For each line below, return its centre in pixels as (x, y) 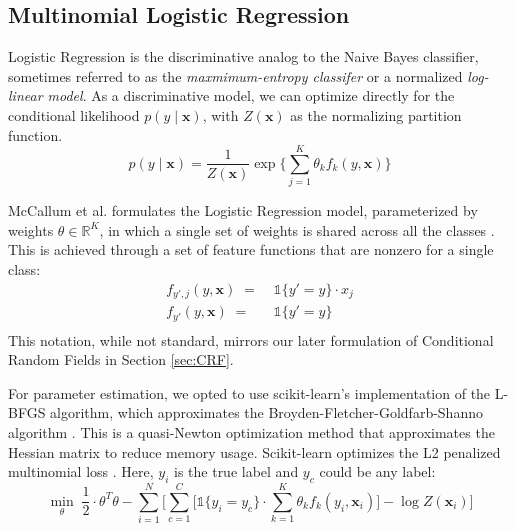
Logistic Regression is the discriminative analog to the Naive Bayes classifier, (243, 56)
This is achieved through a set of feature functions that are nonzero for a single (251, 249)
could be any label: (377, 471)
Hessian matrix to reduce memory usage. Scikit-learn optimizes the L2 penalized (254, 451)
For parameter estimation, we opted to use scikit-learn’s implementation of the (249, 392)
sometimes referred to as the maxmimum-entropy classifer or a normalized (235, 75)
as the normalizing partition (376, 114)
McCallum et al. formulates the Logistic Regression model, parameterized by (243, 210)
